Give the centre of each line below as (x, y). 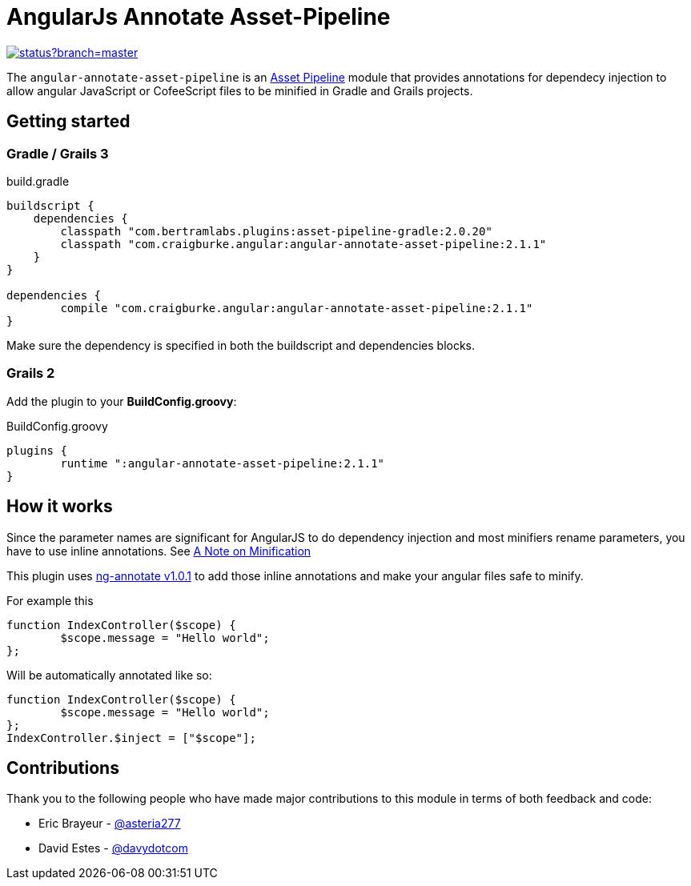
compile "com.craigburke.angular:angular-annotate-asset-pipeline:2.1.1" (297, 308)
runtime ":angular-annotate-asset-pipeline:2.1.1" (223, 463)
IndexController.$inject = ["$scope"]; (131, 738)
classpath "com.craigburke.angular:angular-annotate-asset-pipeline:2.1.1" (303, 244)
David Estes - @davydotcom (113, 848)
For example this (50, 600)
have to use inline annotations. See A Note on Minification (159, 551)
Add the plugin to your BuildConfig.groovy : (122, 401)
